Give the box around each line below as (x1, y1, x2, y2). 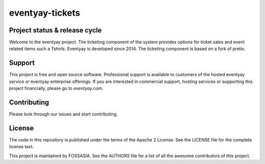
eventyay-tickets (9, 7, 80, 18)
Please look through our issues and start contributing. (9, 111, 118, 117)
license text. (9, 144, 34, 150)
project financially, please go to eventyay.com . (9, 85, 104, 91)
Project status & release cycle (9, 26, 102, 34)
